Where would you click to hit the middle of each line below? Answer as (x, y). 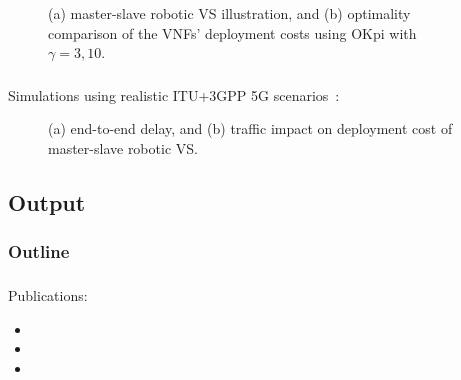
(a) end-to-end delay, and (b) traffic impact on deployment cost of (250, 128)
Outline (39, 251)
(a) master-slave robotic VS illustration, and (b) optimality (229, 13)
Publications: (48, 295)
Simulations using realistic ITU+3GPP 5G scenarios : (174, 94)
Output (47, 201)
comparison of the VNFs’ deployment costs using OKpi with (232, 32)
